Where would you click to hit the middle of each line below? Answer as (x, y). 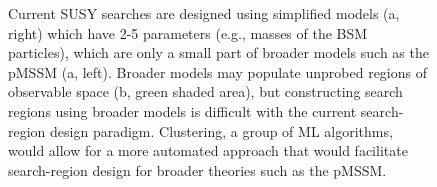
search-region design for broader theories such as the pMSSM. (197, 169)
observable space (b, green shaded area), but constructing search (205, 91)
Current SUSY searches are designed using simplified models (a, (204, 13)
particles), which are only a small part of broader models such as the (218, 52)
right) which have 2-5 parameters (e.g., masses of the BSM (188, 32)
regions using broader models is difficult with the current (182, 110)
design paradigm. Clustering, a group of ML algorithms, (221, 130)
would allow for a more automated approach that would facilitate (208, 150)
